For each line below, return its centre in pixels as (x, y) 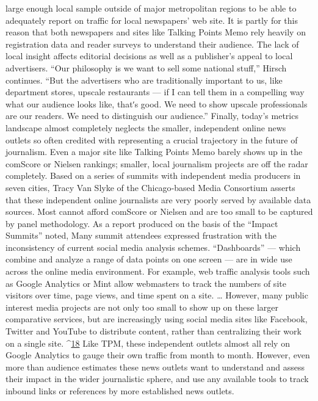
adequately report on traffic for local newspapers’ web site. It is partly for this (152, 20)
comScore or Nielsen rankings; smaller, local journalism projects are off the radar (157, 163)
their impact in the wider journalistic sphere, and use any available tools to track (157, 379)
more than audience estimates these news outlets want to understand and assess (155, 367)
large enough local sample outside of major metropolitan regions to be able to (151, 8)
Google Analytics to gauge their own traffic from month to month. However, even (158, 355)
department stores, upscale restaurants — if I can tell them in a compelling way (155, 92)
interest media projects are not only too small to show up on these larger (142, 307)
